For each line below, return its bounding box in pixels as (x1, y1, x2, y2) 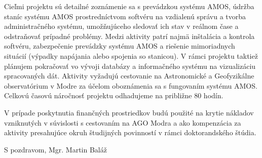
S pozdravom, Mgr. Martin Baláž (4, 144, 107, 154)
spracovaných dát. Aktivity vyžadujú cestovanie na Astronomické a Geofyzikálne (4, 70, 254, 81)
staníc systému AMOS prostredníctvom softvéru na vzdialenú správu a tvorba (4, 11, 246, 21)
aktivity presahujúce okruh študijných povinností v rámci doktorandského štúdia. (4, 127, 256, 138)
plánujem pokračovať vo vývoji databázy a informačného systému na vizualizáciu (4, 60, 256, 71)
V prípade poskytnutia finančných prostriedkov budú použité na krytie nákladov (4, 107, 254, 117)
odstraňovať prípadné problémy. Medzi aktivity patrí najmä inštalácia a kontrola (4, 30, 255, 41)
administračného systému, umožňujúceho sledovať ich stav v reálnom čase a (4, 21, 239, 31)
